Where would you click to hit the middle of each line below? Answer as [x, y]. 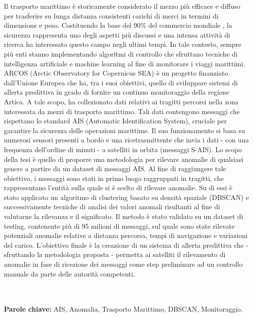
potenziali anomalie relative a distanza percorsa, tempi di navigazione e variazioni [126, 235]
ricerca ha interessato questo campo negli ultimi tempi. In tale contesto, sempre [123, 44]
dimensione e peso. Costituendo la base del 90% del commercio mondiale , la [118, 25]
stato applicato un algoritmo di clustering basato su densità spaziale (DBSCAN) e [126, 197]
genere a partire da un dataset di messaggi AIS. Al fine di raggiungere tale [115, 168]
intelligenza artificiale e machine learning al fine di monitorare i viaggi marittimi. [125, 63]
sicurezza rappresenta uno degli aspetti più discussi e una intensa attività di [117, 34]
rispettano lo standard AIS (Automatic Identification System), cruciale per [116, 121]
